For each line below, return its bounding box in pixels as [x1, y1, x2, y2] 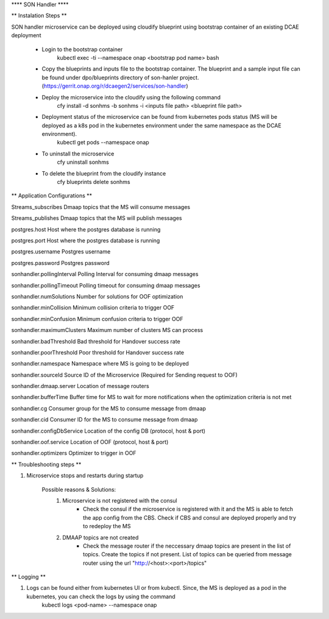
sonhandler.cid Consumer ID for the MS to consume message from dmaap [11, 416, 198, 423]
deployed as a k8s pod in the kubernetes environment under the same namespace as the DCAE [41, 122, 281, 129]
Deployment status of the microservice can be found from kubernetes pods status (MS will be [41, 113, 277, 121]
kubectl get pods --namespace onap [57, 139, 149, 146]
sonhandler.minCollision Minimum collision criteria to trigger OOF [11, 304, 175, 311]
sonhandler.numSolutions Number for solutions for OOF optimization [11, 292, 183, 300]
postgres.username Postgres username [11, 248, 111, 255]
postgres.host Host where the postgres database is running [11, 225, 161, 233]
